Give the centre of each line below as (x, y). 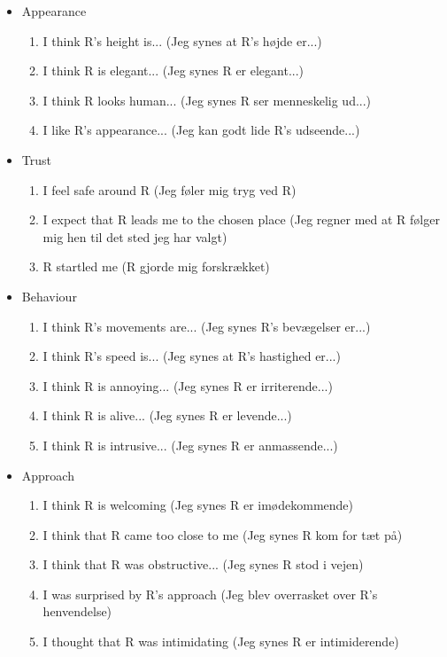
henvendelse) (77, 611)
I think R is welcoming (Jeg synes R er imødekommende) (198, 505)
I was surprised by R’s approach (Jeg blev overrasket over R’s (210, 594)
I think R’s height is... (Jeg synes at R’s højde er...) (182, 40)
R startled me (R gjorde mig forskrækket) (156, 266)
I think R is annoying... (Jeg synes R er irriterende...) (188, 385)
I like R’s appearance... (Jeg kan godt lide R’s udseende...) (201, 130)
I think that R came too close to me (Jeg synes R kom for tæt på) (223, 534)
